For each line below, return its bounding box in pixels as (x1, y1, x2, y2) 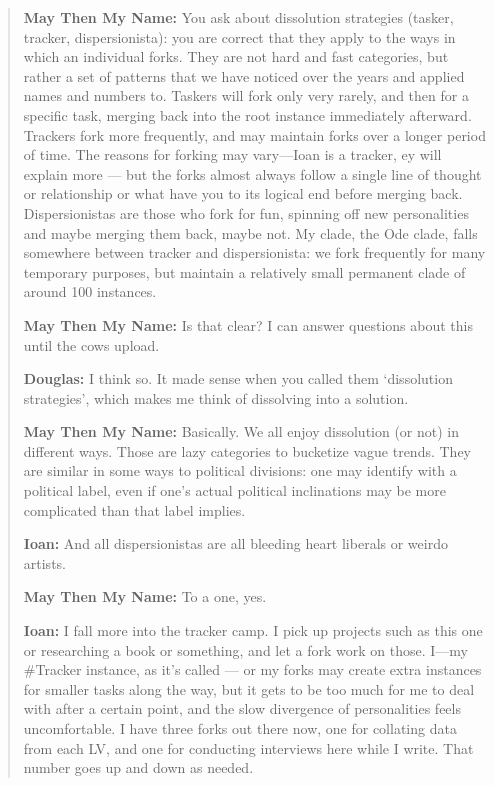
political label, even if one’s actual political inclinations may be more (23, 480, 446, 501)
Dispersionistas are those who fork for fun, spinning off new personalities (23, 202, 469, 223)
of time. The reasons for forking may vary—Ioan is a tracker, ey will (23, 144, 442, 165)
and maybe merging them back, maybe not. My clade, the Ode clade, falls (23, 222, 478, 243)
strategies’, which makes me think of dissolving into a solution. (23, 387, 409, 408)
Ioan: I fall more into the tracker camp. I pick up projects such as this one (23, 620, 483, 641)
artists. (23, 552, 66, 573)
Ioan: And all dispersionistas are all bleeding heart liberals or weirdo (23, 533, 448, 554)
